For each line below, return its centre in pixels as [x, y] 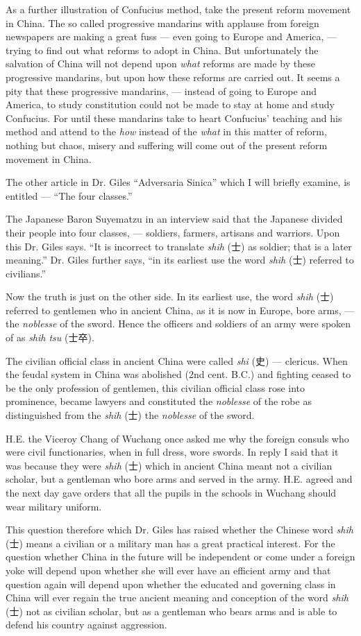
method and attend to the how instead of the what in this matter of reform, [166, 131]
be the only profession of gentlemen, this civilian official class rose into [156, 387]
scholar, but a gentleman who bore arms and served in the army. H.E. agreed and [179, 479]
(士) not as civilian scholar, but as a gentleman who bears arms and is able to [171, 611]
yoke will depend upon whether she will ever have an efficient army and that [168, 570]
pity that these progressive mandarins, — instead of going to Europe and [161, 91]
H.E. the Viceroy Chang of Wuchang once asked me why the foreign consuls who [177, 438]
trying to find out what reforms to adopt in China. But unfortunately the [162, 50]
